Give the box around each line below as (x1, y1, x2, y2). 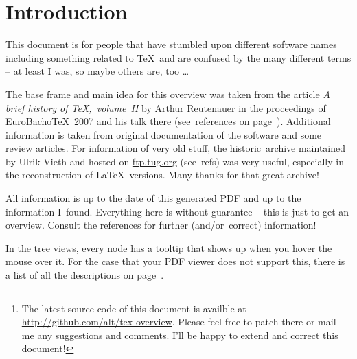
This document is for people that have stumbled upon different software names (5, 37, 337, 51)
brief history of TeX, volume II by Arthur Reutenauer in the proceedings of (5, 100, 326, 115)
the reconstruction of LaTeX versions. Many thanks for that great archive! (5, 167, 319, 182)
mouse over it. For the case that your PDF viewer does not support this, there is (5, 254, 345, 268)
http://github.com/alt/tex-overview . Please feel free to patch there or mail (21, 314, 336, 329)
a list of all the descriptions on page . (5, 268, 164, 282)
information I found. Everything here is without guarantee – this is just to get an (5, 204, 349, 218)
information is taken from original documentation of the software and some (5, 127, 322, 141)
